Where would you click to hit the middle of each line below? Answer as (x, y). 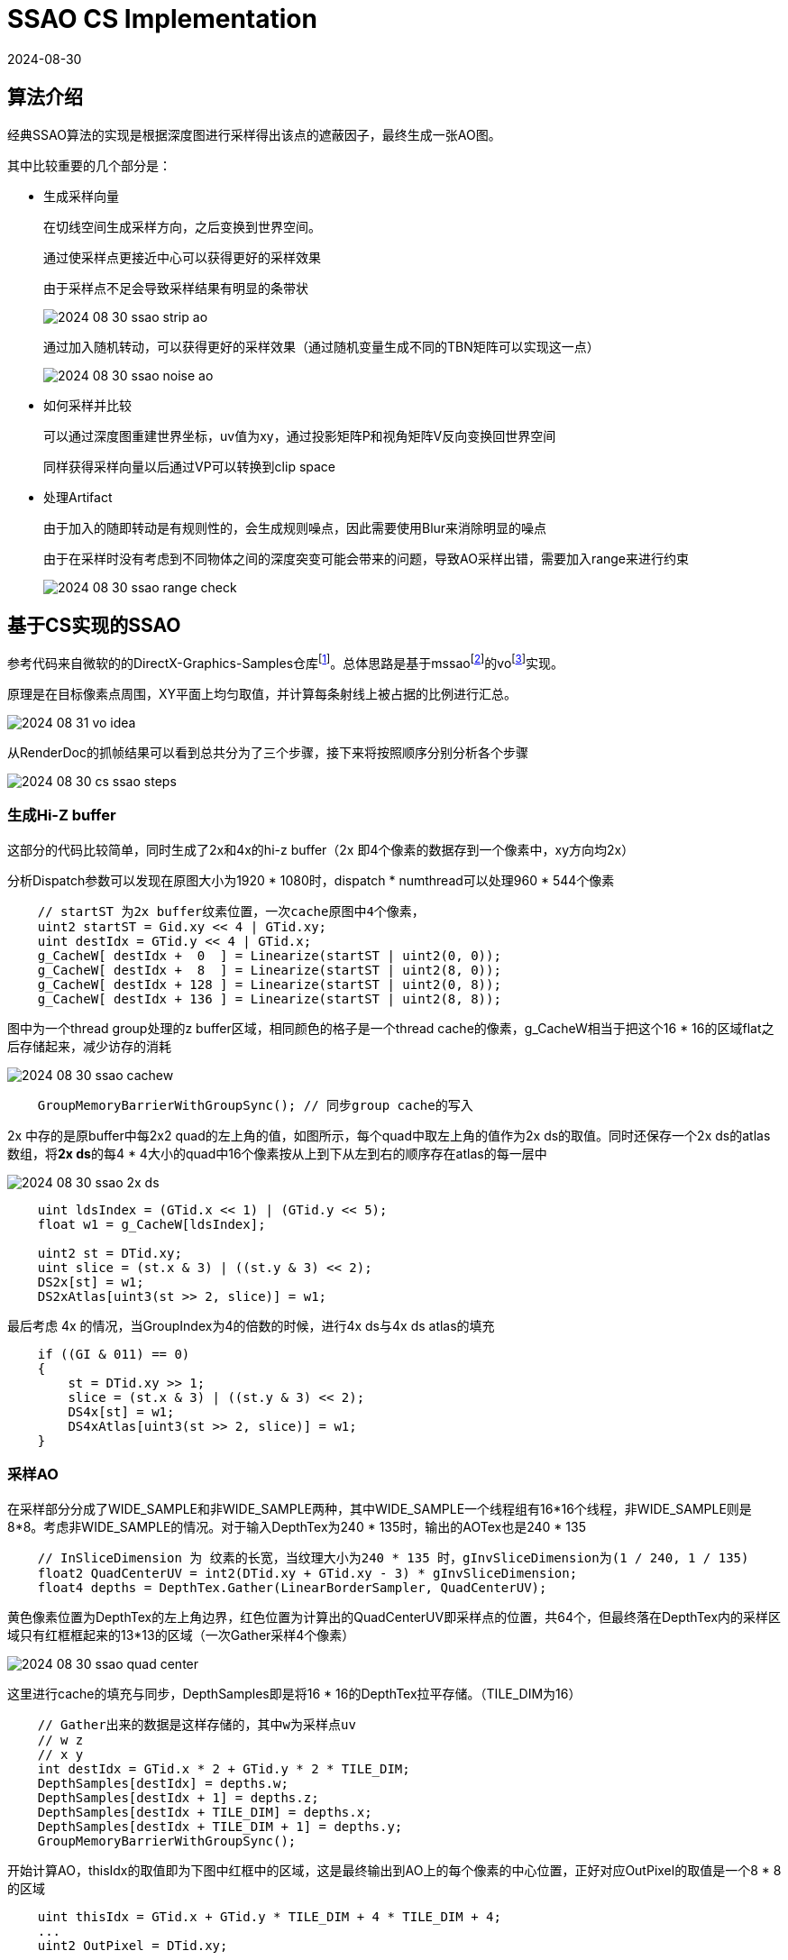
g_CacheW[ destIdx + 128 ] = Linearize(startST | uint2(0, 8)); (269, 984)
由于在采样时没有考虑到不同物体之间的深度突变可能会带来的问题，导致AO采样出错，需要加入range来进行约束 (367, 558)
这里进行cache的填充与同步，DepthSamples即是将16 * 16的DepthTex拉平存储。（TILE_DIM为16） (294, 1693)
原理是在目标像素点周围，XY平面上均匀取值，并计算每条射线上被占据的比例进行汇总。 (262, 694)
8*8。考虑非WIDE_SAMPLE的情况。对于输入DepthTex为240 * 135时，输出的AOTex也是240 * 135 (297, 1526)
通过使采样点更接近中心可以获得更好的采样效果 (182, 257)
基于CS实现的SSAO (94, 626)
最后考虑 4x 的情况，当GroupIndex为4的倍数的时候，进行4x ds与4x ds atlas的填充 (251, 1325)
